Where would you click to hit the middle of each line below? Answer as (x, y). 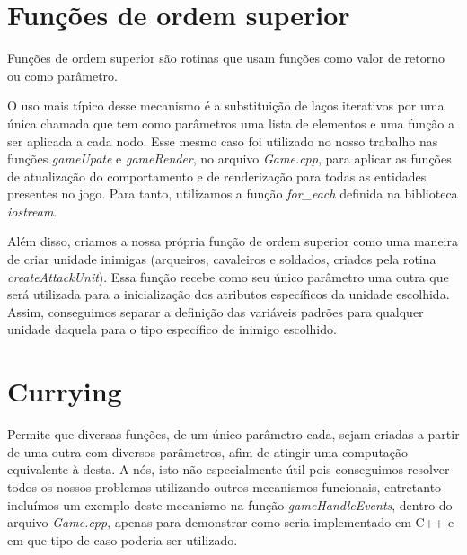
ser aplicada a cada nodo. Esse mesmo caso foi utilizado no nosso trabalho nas (223, 141)
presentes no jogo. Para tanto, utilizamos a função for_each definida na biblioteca (233, 194)
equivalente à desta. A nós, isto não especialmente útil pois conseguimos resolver (229, 469)
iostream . (32, 211)
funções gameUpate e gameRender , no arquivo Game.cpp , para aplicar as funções (229, 159)
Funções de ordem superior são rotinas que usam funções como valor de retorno (226, 58)
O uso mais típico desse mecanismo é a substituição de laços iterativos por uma (226, 106)
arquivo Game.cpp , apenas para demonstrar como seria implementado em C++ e (231, 522)
